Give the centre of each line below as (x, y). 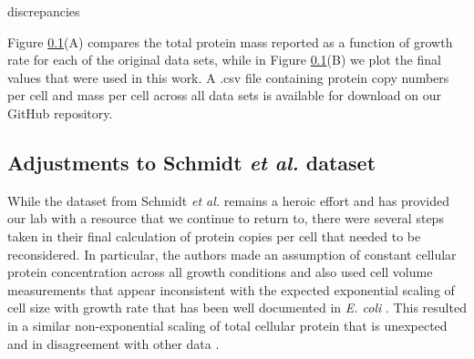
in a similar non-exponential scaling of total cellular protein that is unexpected (227, 325)
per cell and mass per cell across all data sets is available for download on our (224, 95)
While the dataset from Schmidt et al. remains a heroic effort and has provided (229, 200)
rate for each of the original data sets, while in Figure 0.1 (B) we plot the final (224, 60)
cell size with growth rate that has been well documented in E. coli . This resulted (237, 308)
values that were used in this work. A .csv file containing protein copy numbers (228, 77)
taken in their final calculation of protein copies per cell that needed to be (214, 236)
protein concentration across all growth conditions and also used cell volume (220, 272)
